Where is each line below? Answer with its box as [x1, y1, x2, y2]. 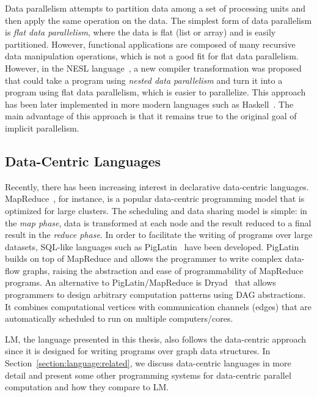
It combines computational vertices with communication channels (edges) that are [5, 300, 312, 313]
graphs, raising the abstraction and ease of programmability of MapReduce [23, 264, 304, 276]
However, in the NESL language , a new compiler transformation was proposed [5, 61, 302, 74]
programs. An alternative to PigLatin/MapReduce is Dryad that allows [5, 276, 276, 289]
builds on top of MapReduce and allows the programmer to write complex [5, 252, 282, 265]
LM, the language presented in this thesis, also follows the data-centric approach [5, 332, 307, 345]
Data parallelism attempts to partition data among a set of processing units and [5, 2, 305, 14]
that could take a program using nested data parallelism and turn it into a [5, 73, 283, 86]
